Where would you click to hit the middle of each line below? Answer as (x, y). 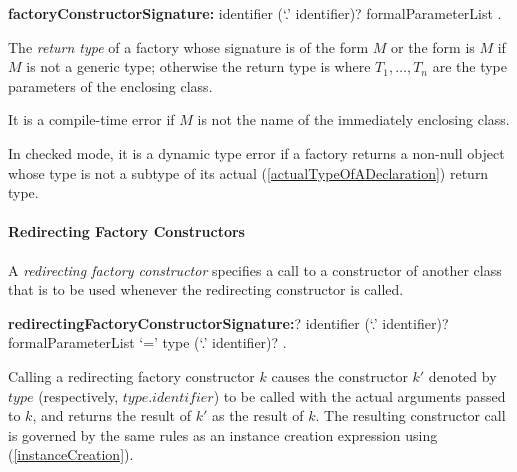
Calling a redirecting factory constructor (131, 375)
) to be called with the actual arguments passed (359, 395)
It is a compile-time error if (91, 119)
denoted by (462, 375)
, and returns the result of (111, 415)
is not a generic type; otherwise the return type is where (198, 66)
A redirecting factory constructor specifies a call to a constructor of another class (255, 269)
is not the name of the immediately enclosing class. (353, 119)
